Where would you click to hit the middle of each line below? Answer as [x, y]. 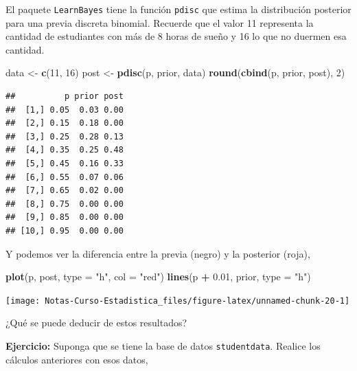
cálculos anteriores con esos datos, [77, 359]
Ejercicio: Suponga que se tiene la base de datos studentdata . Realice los [163, 346]
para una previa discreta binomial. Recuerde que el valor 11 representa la [160, 22]
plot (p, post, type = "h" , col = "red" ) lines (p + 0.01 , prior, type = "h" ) [158, 277]
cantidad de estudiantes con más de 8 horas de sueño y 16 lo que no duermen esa [176, 36]
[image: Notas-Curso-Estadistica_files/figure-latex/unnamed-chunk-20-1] [178, 301]
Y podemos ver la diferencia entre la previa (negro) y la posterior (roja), [158, 253]
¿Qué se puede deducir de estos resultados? [96, 323]
